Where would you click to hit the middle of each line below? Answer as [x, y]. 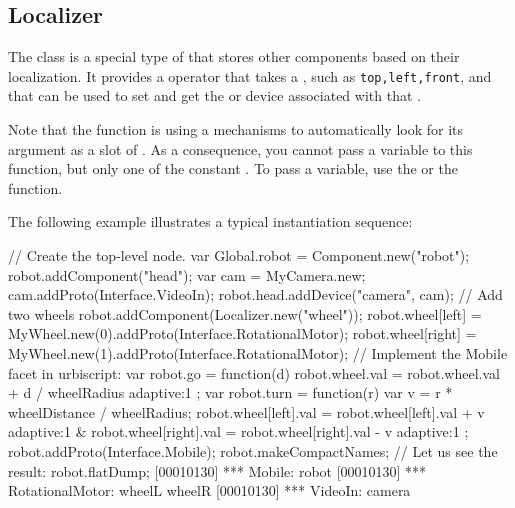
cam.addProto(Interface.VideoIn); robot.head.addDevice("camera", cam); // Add [255, 294]
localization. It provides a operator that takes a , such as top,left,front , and [250, 75]
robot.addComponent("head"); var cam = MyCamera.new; [187, 274]
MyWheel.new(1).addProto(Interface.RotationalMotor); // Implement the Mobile [258, 352]
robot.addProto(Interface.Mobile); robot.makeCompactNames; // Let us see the [253, 450]
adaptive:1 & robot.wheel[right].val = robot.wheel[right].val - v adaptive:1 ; [238, 431]
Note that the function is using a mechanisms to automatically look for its [236, 129]
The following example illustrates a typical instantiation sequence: [210, 221]
